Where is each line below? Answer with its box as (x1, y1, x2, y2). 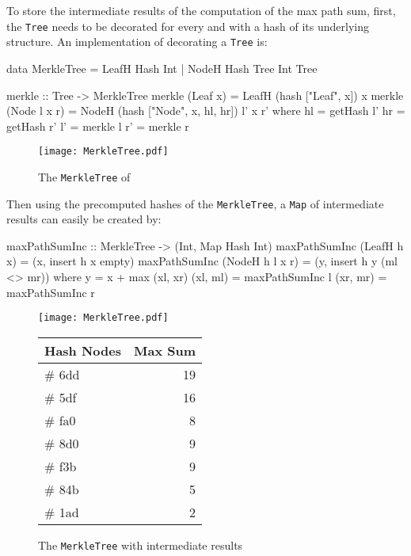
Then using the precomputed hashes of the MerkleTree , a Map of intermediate (6, 195, 384, 211)
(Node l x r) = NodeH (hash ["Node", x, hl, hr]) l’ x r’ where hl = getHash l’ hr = (6, 102, 405, 119)
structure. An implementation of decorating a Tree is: (6, 33, 268, 50)
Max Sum (134, 341, 196, 360)
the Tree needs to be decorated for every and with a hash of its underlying (6, 17, 369, 34)
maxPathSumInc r (6, 284, 95, 300)
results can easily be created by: (6, 211, 162, 227)
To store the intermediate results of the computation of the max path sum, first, (6, 2, 396, 18)
